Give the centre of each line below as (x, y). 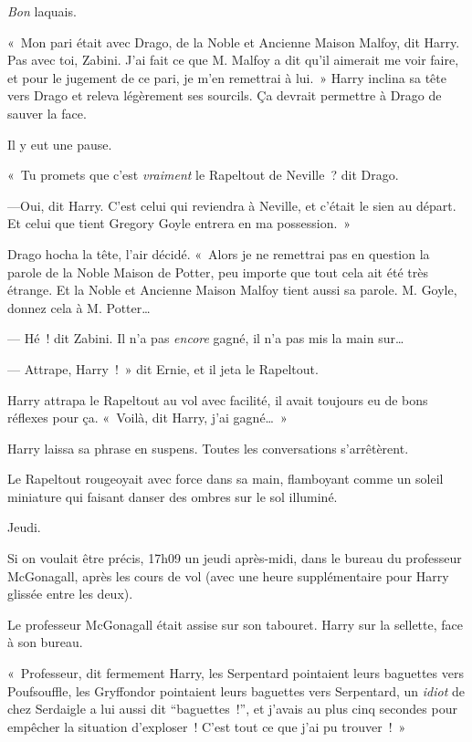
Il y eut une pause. (60, 144)
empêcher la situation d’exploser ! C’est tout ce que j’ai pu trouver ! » (207, 726)
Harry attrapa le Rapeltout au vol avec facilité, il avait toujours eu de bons (218, 399)
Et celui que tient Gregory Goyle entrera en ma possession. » (179, 223)
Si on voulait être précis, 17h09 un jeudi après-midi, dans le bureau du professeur (235, 558)
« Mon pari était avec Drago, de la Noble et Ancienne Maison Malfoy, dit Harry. (234, 42)
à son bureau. (45, 642)
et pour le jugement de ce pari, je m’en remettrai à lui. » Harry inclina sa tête (227, 77)
